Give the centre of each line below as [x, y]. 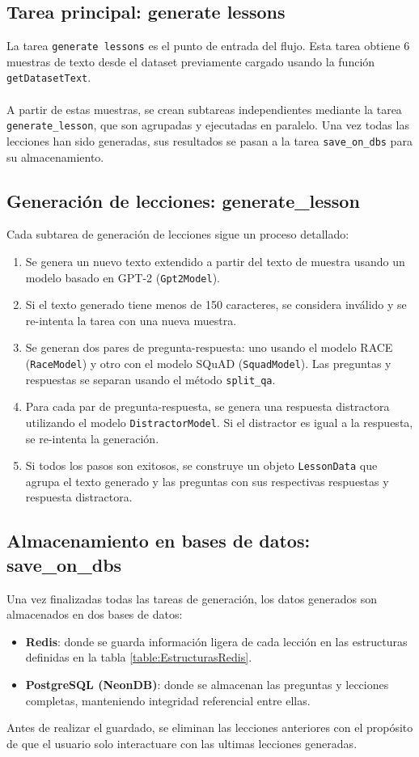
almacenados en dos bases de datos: [95, 614]
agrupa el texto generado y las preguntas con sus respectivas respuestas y [207, 481]
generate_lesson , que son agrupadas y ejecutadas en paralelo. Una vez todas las [208, 125]
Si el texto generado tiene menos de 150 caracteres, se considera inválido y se [216, 304]
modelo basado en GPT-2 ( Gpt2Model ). [123, 277]
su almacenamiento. [55, 156]
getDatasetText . [49, 77]
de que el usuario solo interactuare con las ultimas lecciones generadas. [182, 743]
